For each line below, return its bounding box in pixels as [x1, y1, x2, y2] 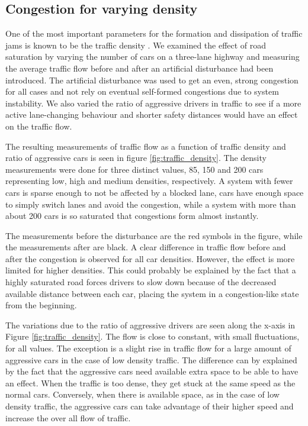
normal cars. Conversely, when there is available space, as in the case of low [5, 388, 280, 401]
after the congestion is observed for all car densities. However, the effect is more [5, 252, 295, 264]
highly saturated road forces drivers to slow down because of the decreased [5, 276, 277, 288]
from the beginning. [5, 299, 77, 311]
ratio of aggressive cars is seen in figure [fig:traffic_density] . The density [5, 151, 267, 164]
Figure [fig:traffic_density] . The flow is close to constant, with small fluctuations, [5, 330, 300, 343]
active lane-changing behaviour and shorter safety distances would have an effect [5, 108, 298, 121]
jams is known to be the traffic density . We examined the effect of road [5, 38, 267, 51]
